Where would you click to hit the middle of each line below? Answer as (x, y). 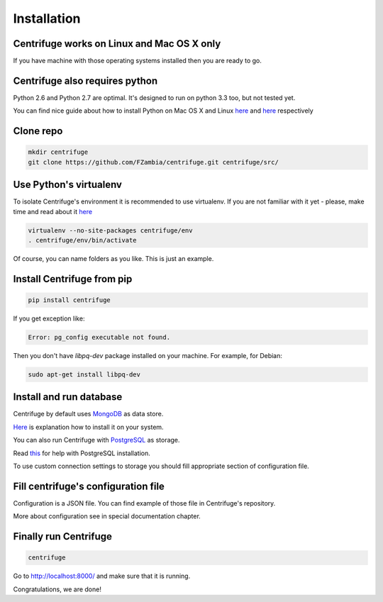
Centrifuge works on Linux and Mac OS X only (117, 44)
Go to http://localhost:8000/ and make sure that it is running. (102, 576)
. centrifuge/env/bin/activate (83, 240)
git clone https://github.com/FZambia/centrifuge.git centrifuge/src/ (154, 162)
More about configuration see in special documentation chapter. (107, 516)
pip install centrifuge (70, 300)
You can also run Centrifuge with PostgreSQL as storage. (96, 440)
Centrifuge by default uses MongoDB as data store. (88, 414)
